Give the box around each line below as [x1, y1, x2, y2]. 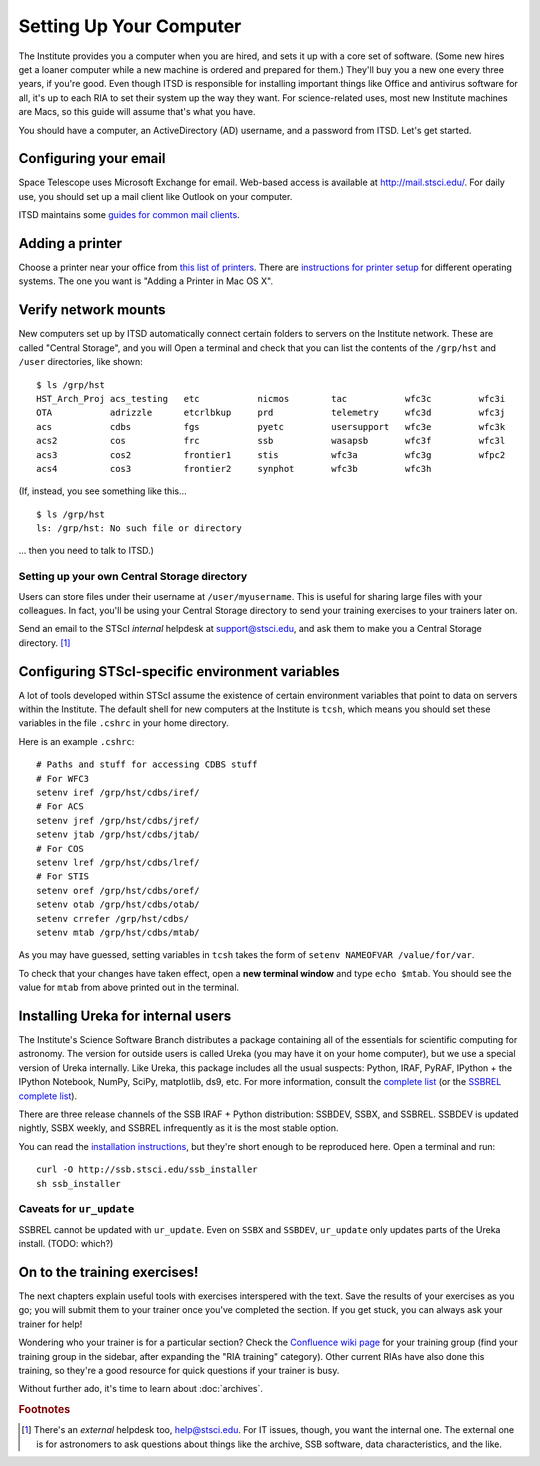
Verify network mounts [18, 301, 166, 319]
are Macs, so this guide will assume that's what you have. [18, 106, 256, 118]
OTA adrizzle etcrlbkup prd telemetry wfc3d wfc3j [36, 407, 506, 419]
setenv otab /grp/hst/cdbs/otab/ [36, 899, 200, 910]
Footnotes [18, 1403, 71, 1417]
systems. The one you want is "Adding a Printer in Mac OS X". [18, 275, 274, 287]
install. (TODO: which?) [18, 1238, 114, 1250]
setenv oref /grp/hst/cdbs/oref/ [36, 885, 200, 896]
